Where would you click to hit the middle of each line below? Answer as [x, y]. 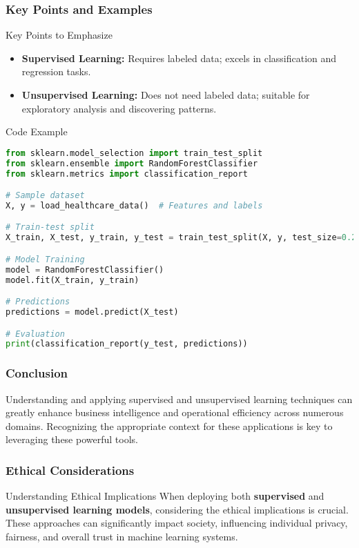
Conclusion [37, 373]
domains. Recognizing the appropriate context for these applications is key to [169, 425]
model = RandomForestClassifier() [85, 270]
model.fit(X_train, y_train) [72, 280]
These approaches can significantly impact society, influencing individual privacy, [177, 523]
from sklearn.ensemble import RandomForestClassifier [132, 163]
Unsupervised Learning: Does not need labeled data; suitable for [166, 95]
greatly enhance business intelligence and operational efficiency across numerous [175, 412]
